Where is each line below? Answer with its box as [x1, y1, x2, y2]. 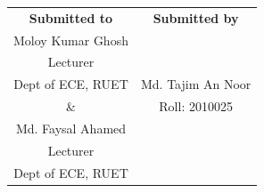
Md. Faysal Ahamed [15, 118, 127, 137]
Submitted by [153, 8, 239, 27]
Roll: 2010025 [159, 97, 233, 116]
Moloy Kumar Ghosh [13, 30, 128, 49]
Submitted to [29, 8, 113, 27]
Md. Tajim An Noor [140, 75, 252, 93]
